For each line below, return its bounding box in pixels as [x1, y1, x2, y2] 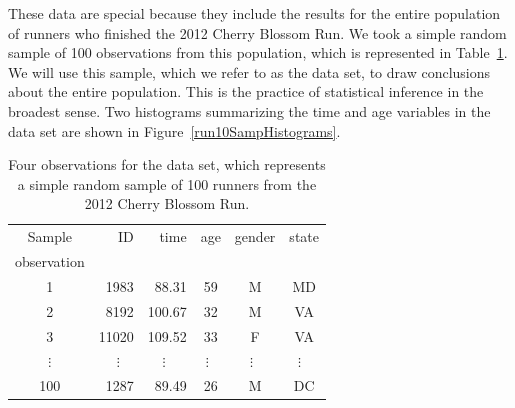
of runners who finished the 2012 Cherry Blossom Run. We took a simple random [8, 22, 507, 43]
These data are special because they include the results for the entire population [8, 3, 501, 23]
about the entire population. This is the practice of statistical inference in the [8, 81, 484, 102]
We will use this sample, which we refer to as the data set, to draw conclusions [8, 61, 491, 82]
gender [234, 226, 276, 247]
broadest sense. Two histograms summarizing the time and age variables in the [8, 100, 491, 121]
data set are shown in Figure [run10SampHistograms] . [8, 120, 341, 141]
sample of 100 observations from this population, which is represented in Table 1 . [8, 42, 508, 63]
